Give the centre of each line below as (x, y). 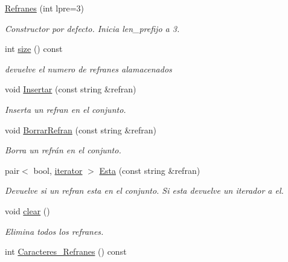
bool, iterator (58, 170)
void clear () (27, 210)
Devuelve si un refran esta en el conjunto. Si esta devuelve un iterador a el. (144, 190)
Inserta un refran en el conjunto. (66, 109)
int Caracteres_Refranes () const (66, 251)
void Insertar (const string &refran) (71, 89)
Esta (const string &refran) (150, 170)
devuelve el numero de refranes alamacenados (88, 69)
